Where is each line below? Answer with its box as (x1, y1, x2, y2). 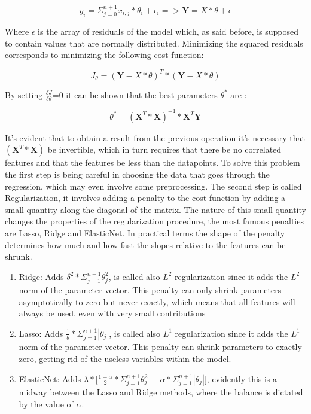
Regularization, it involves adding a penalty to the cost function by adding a (5, 191, 286, 204)
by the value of (19, 397, 74, 410)
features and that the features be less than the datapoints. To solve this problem (5, 156, 300, 169)
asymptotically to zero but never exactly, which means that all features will (19, 295, 295, 308)
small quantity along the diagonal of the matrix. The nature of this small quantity (5, 203, 306, 215)
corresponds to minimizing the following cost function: (5, 48, 204, 61)
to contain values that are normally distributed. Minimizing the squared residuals (5, 36, 303, 49)
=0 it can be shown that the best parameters (52, 88, 218, 101)
